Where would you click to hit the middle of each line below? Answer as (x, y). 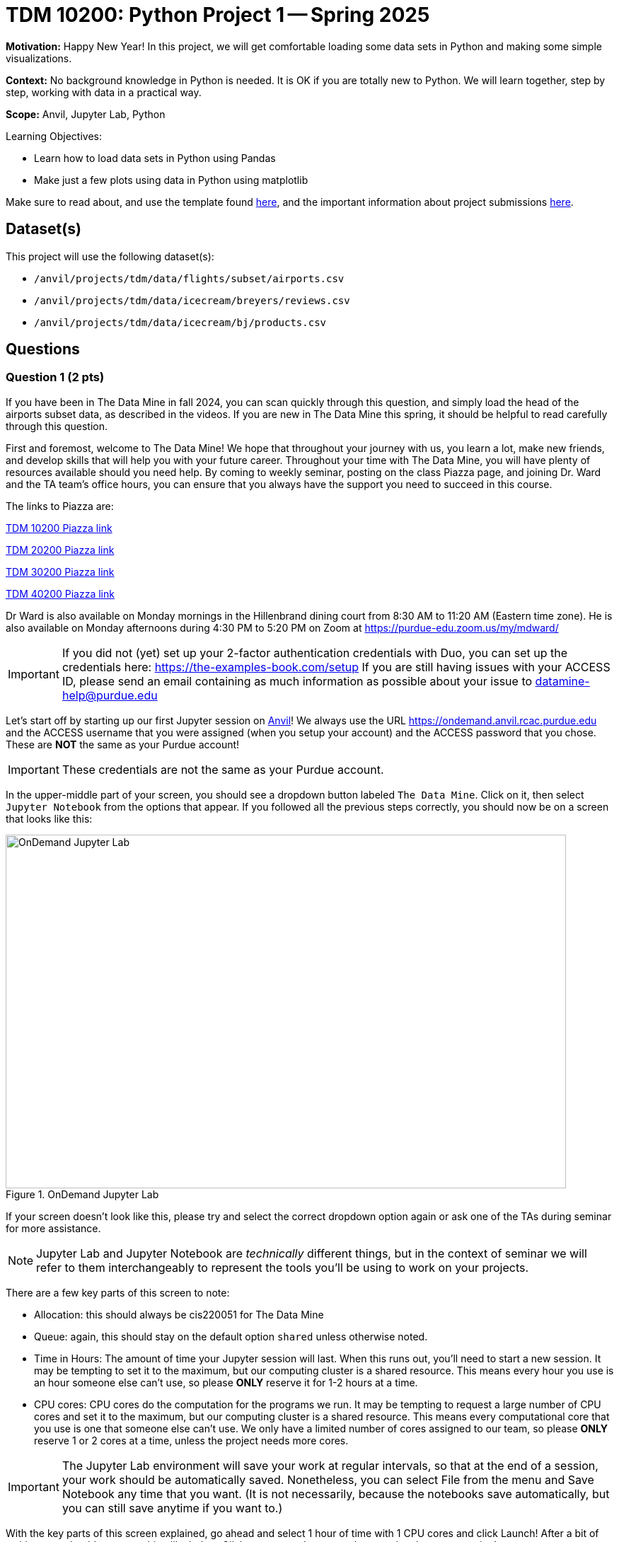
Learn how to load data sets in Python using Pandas (155, 158)
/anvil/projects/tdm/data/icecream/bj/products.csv (180, 322)
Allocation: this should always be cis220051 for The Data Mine (179, 1314)
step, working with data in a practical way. (104, 92)
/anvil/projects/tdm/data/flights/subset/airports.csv (189, 278)
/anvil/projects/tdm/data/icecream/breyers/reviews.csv (192, 300)
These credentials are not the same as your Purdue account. (223, 769)
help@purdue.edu (110, 695)
